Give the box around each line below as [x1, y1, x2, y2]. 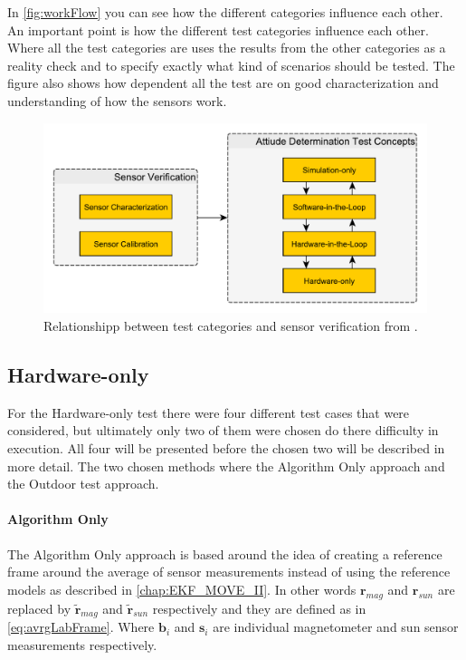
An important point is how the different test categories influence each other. [7, 20, 429, 39]
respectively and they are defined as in [152, 598, 366, 617]
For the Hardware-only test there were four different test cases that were [7, 403, 410, 422]
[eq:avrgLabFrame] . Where [7, 617, 155, 636]
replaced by [7, 598, 71, 617]
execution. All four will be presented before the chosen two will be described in [7, 439, 445, 458]
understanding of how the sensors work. [7, 91, 227, 110]
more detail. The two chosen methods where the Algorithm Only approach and [7, 456, 445, 475]
